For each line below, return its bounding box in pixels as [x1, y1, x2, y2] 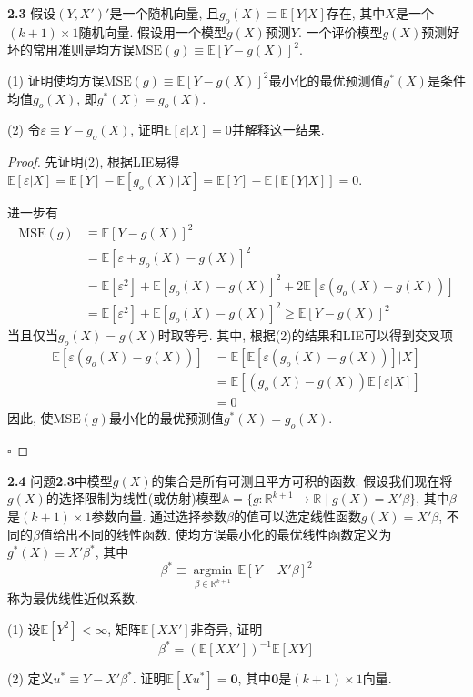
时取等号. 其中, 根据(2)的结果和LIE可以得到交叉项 [157, 326, 454, 345]
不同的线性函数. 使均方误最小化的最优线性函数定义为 [77, 524, 392, 543]
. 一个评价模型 [297, 22, 383, 41]
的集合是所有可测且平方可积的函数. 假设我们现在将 [151, 470, 453, 490]
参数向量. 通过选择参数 [91, 506, 227, 525]
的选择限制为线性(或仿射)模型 [45, 489, 222, 508]
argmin [193, 564, 233, 578]
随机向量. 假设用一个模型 [78, 22, 227, 41]
